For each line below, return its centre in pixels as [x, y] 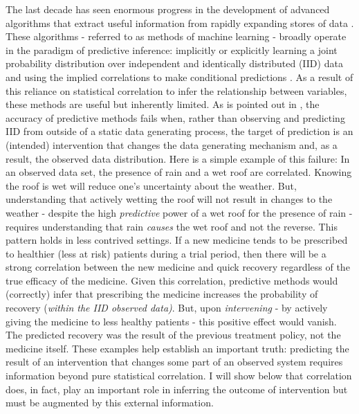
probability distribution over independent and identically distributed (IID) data [174, 63]
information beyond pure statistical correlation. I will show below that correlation [179, 376]
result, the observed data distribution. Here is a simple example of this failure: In [178, 158]
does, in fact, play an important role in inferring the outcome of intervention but [177, 389]
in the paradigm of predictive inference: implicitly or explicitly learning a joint [172, 49]
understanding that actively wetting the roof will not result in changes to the [169, 199]
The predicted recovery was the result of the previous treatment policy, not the [173, 335]
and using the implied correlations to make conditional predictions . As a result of [179, 76]
